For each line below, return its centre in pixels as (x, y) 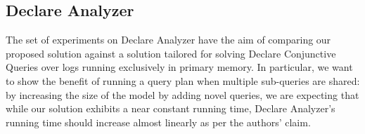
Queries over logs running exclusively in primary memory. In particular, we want (179, 67)
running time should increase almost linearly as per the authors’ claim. (158, 122)
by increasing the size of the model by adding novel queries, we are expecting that (182, 94)
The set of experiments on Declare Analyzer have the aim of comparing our (168, 40)
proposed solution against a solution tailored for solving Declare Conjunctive (171, 53)
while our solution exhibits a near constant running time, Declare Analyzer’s (171, 108)
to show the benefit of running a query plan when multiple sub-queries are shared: (183, 80)
